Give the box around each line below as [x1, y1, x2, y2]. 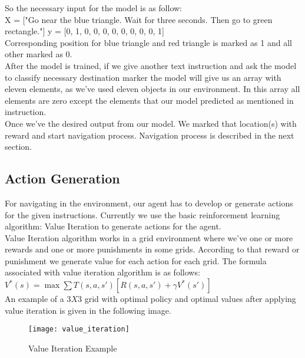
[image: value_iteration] [28, 325, 130, 334]
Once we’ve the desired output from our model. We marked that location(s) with [5, 117, 297, 129]
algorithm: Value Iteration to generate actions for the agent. [5, 220, 221, 232]
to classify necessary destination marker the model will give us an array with [5, 71, 281, 83]
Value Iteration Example [28, 341, 117, 354]
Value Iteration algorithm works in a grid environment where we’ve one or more [5, 231, 293, 244]
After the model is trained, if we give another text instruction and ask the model [5, 59, 297, 71]
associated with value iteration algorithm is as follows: [5, 266, 200, 278]
